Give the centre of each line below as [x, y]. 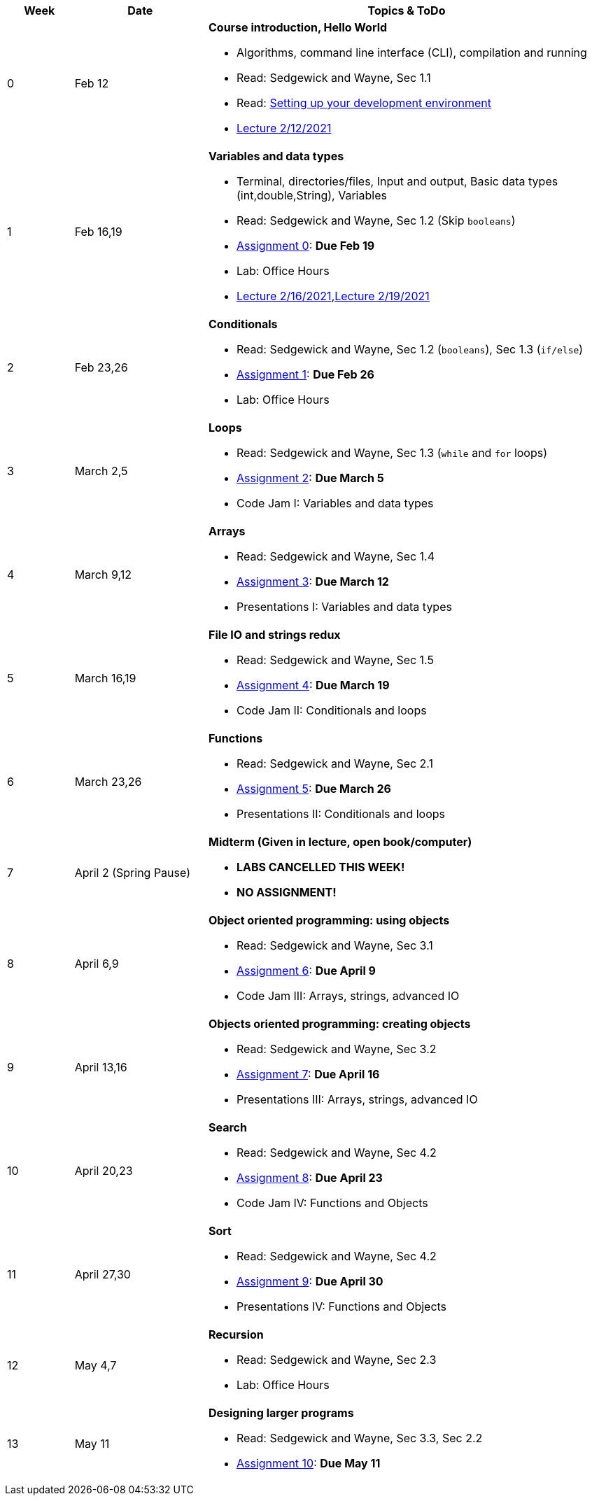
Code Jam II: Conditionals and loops [331, 710]
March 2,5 [101, 471]
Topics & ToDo [407, 10]
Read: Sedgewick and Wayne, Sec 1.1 [333, 78]
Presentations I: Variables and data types [344, 607]
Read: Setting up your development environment [364, 103]
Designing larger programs [281, 1413]
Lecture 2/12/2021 [284, 128]
